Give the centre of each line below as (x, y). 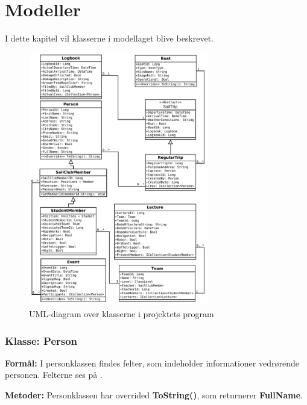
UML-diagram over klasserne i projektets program (122, 314)
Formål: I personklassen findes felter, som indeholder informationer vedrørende (152, 363)
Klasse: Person (41, 340)
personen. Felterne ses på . (54, 375)
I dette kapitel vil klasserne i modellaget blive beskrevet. (109, 38)
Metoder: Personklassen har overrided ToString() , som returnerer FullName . (154, 395)
